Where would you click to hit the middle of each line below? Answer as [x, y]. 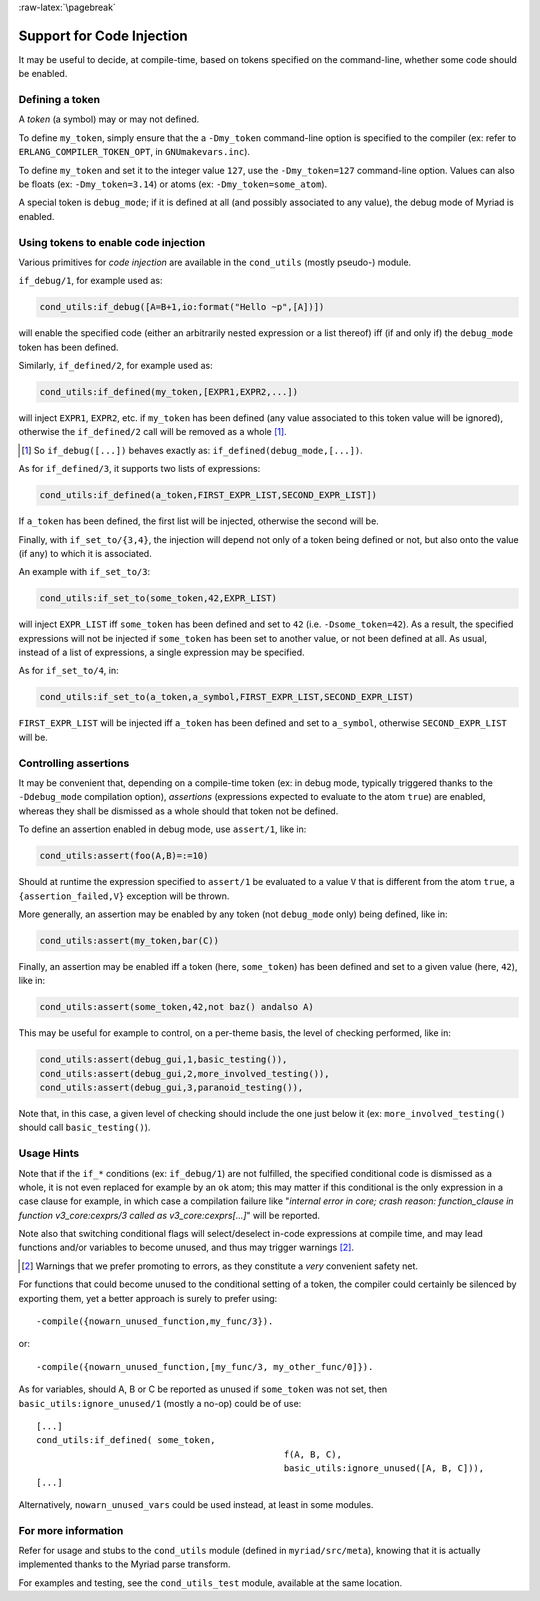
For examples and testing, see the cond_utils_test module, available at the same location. [210, 1582]
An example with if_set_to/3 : [84, 572]
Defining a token [59, 100]
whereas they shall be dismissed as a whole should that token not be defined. [178, 811]
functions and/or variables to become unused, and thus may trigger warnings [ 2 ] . [186, 1247]
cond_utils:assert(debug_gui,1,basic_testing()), [163, 1059]
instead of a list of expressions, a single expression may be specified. [161, 652]
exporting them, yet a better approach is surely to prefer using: [148, 1298]
